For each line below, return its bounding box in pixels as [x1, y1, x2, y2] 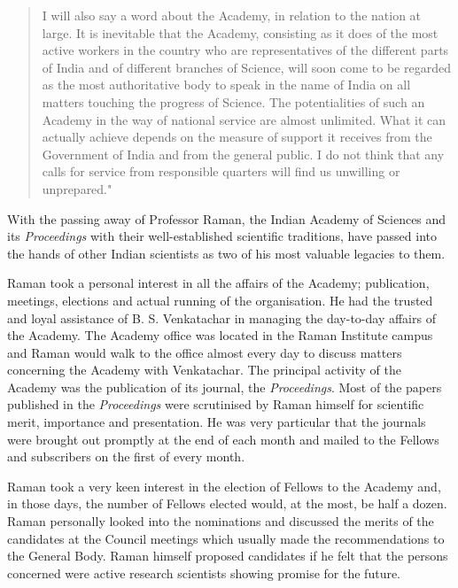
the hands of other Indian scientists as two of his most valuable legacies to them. [7, 244, 446, 262]
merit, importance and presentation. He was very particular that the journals [7, 413, 426, 431]
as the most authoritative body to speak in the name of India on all [42, 75, 411, 94]
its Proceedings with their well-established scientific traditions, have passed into [7, 227, 437, 245]
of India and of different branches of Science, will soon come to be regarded [42, 58, 451, 76]
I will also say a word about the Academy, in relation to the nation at [42, 6, 422, 24]
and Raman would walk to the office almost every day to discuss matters [7, 343, 402, 361]
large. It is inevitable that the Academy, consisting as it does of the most [42, 23, 439, 42]
